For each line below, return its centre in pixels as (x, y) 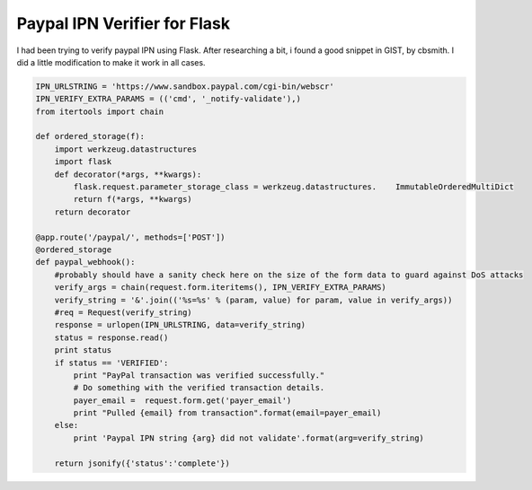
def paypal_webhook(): (85, 262)
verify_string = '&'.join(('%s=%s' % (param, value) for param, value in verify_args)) (253, 300)
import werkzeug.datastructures (126, 149)
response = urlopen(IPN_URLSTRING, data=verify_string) (180, 325)
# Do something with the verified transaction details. (199, 388)
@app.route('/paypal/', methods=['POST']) (130, 237)
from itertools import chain (100, 111)
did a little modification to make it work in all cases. (111, 62)
